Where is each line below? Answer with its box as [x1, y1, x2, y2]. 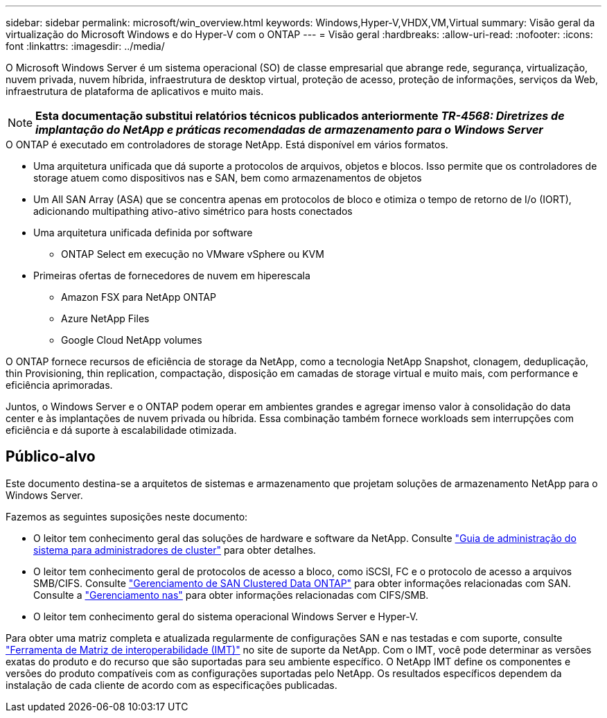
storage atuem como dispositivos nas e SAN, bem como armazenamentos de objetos [33, 172, 422, 184]
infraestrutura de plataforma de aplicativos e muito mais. [6, 85, 264, 97]
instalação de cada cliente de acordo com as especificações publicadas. [6, 678, 337, 691]
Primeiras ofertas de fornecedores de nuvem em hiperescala [33, 270, 310, 281]
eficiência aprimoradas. [6, 379, 113, 391]
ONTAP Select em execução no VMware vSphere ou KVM [61, 248, 324, 260]
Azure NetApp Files [61, 313, 150, 324]
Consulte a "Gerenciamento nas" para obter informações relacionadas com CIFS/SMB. [33, 588, 429, 601]
